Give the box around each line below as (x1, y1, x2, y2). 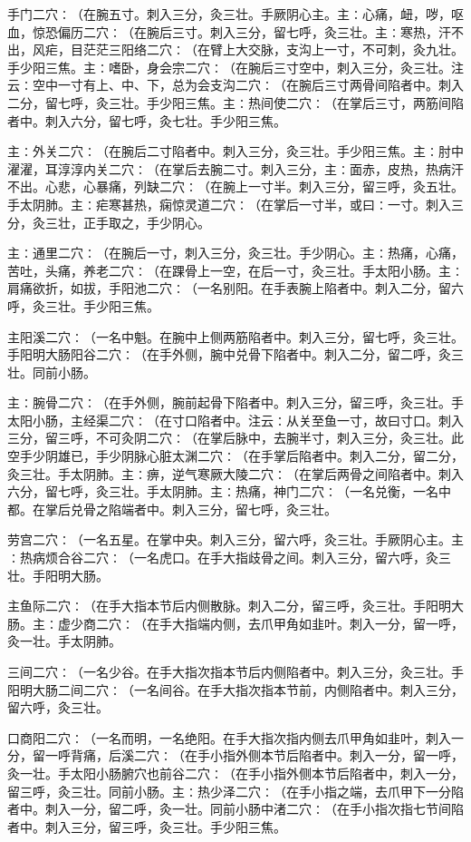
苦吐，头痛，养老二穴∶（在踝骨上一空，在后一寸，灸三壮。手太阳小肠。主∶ (7, 260, 464, 279)
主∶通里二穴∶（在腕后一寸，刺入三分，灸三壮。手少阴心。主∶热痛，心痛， (7, 243, 464, 262)
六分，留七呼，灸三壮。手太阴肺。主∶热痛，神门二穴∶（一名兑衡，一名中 (7, 482, 451, 501)
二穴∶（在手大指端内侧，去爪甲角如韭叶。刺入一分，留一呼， (95, 613, 464, 632)
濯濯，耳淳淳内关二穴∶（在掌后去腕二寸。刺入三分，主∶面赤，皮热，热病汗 (7, 159, 464, 178)
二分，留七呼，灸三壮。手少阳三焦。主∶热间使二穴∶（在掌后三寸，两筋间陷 (7, 93, 464, 112)
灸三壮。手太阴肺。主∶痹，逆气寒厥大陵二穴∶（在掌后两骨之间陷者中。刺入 (7, 464, 464, 483)
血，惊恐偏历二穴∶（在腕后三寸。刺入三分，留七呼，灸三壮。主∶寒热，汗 (7, 22, 451, 41)
